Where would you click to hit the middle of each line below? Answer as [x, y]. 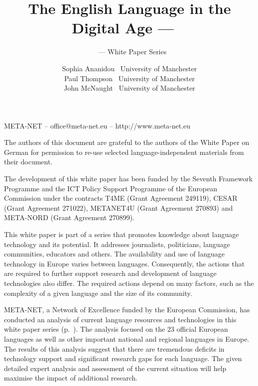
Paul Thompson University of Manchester [129, 78]
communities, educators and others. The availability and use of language [114, 254]
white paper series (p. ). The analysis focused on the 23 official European [116, 329]
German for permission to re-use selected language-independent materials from [124, 152]
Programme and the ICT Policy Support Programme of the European [111, 188]
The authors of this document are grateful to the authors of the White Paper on [127, 142]
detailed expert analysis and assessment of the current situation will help [115, 368]
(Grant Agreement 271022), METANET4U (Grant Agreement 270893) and [119, 207]
